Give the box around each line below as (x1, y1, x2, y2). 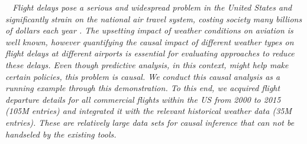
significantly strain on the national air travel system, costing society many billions (5, 12, 302, 25)
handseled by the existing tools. (5, 128, 117, 140)
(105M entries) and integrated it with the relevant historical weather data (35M (5, 105, 292, 117)
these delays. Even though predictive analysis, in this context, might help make (5, 58, 289, 71)
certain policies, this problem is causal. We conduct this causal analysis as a (5, 70, 280, 82)
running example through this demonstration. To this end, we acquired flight (5, 82, 280, 94)
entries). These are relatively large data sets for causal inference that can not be (5, 116, 295, 128)
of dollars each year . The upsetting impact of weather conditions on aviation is (5, 24, 293, 36)
